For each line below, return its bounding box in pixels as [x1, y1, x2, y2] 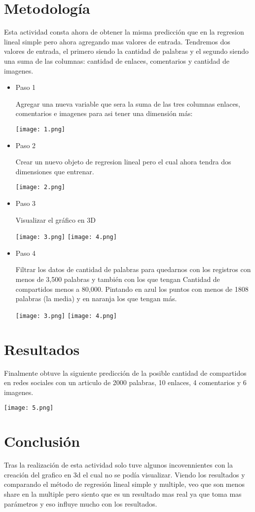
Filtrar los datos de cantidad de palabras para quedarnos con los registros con [15, 264, 251, 275]
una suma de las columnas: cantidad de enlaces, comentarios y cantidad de [4, 55, 229, 66]
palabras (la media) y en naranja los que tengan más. [15, 293, 177, 304]
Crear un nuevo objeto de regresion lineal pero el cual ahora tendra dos [15, 157, 231, 167]
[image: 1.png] [15, 125, 66, 133]
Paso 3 [15, 197, 36, 208]
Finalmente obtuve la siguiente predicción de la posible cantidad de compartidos [4, 367, 247, 378]
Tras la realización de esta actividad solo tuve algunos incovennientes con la [4, 460, 233, 470]
